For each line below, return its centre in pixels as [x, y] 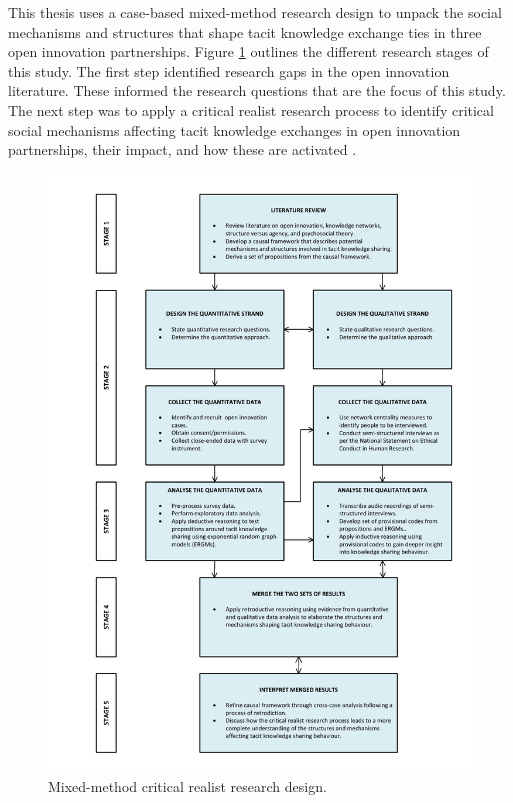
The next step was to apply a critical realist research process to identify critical [251, 109]
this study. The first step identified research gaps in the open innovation [229, 70]
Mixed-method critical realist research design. [187, 786]
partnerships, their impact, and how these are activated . [182, 149]
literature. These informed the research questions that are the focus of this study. [257, 90]
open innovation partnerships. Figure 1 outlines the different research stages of [248, 51]
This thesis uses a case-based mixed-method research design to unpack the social [255, 12]
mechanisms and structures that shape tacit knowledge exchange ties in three [245, 31]
